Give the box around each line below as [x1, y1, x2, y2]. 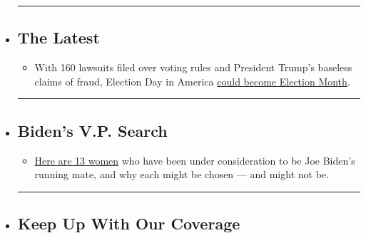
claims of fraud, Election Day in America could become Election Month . [34, 73, 350, 88]
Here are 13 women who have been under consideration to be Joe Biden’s [34, 152, 355, 167]
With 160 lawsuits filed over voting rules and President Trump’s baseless [34, 60, 352, 75]
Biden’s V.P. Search [17, 119, 168, 141]
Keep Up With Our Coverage [17, 212, 240, 234]
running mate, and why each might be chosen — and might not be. [34, 167, 329, 182]
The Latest [17, 26, 100, 48]
